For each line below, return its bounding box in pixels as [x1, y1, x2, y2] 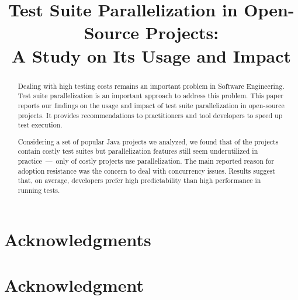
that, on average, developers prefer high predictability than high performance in [18, 175, 261, 185]
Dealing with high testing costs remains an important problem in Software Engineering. [18, 81, 285, 91]
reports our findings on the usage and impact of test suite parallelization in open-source [18, 100, 285, 110]
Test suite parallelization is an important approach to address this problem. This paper [18, 91, 283, 101]
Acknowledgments [4, 227, 151, 251]
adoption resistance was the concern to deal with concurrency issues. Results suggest [18, 165, 275, 175]
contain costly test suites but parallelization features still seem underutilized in [18, 146, 258, 156]
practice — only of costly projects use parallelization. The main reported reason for [18, 156, 274, 166]
